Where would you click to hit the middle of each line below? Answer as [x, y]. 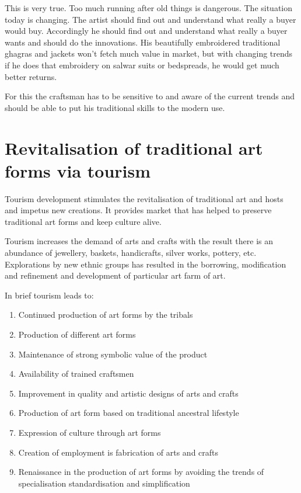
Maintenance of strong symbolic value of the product [113, 354]
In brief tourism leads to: [49, 295]
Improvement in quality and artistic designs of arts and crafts [128, 393]
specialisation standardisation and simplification [104, 483]
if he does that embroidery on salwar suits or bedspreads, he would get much [142, 65]
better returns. [31, 76]
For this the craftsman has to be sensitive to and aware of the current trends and [150, 96]
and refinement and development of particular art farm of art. [115, 275]
